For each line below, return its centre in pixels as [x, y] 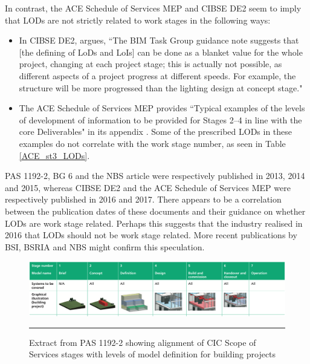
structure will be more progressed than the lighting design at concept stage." [161, 87]
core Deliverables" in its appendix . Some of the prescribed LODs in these [156, 132]
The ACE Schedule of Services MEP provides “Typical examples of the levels [162, 108]
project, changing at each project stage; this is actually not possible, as [150, 64]
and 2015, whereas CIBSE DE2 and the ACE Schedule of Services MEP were [148, 187]
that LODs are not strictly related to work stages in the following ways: [138, 20]
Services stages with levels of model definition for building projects [153, 354]
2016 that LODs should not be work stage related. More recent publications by [151, 235]
